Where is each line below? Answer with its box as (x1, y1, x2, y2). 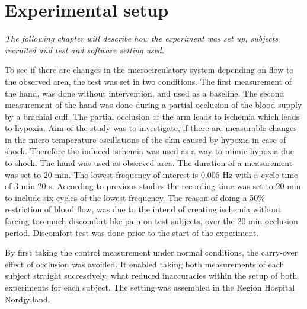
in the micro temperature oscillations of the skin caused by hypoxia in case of (5, 133, 286, 145)
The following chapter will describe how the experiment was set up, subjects (5, 32, 279, 44)
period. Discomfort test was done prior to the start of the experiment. (5, 226, 259, 238)
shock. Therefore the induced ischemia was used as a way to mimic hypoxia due (5, 145, 295, 157)
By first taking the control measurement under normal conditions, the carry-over (5, 246, 298, 259)
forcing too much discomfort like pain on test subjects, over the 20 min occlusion (5, 215, 298, 227)
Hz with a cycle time (222, 168, 298, 180)
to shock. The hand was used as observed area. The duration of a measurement (5, 157, 293, 169)
